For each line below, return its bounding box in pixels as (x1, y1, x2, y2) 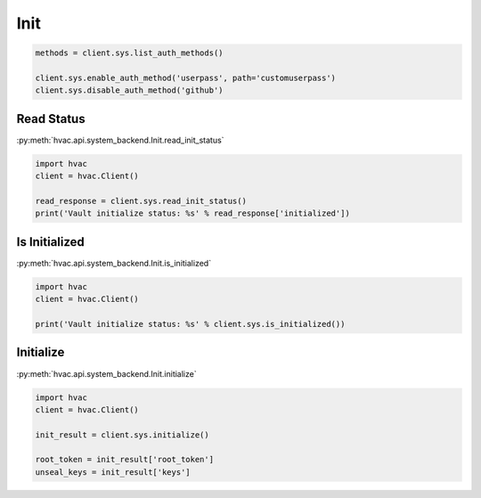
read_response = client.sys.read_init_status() (35, 196, 247, 206)
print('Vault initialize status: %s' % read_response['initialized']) (35, 208, 351, 218)
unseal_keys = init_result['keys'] (35, 467, 191, 477)
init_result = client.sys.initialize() (35, 429, 209, 440)
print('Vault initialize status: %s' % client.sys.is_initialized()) (35, 319, 346, 330)
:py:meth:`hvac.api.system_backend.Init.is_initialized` (16, 257, 212, 268)
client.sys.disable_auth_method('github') (35, 86, 224, 95)
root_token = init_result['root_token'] (35, 454, 214, 465)
